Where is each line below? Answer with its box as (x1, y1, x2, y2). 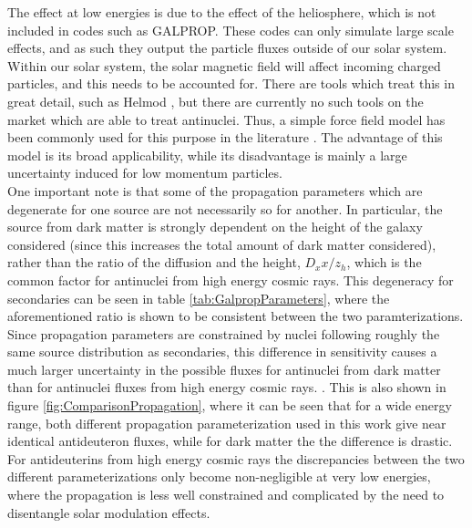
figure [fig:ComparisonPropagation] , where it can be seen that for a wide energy (7, 396, 452, 415)
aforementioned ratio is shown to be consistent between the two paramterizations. (7, 306, 464, 326)
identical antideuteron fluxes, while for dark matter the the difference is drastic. (7, 431, 453, 450)
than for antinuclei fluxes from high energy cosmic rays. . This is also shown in (7, 378, 446, 397)
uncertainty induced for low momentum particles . (7, 163, 282, 182)
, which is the (346, 253, 422, 272)
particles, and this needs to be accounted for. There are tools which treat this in (7, 74, 455, 93)
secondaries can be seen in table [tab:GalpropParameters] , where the (7, 288, 390, 307)
